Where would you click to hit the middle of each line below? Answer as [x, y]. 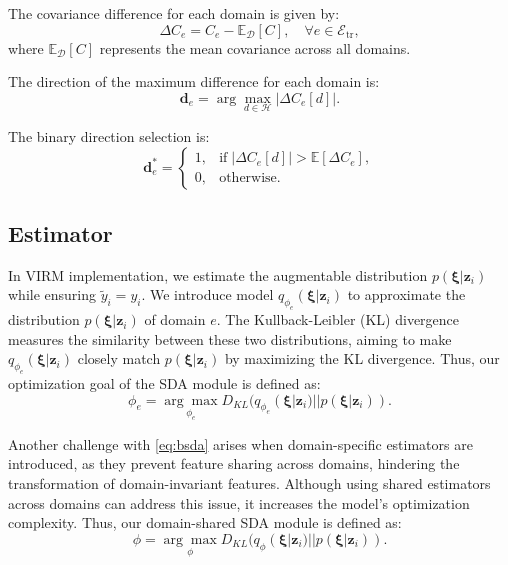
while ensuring [52, 294]
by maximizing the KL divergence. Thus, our [362, 358]
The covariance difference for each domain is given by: [174, 13]
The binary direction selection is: [109, 136]
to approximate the [406, 294]
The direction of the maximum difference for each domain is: [194, 81]
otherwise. [250, 178]
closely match [119, 358]
